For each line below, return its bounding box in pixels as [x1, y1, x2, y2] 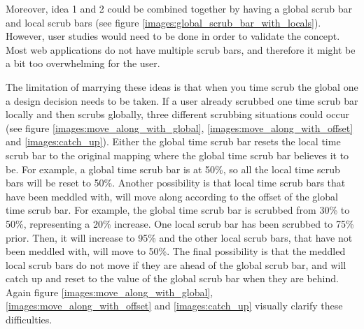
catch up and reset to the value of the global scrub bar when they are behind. [6, 271, 339, 286]
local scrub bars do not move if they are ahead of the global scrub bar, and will [6, 257, 346, 272]
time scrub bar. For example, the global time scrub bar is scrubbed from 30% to [6, 203, 350, 217]
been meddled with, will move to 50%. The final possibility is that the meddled [6, 244, 346, 258]
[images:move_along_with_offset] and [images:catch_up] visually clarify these [6, 298, 343, 313]
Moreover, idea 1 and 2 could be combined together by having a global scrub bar [6, 1, 352, 15]
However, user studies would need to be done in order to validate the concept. [6, 29, 340, 43]
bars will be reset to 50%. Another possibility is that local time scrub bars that [6, 175, 346, 190]
